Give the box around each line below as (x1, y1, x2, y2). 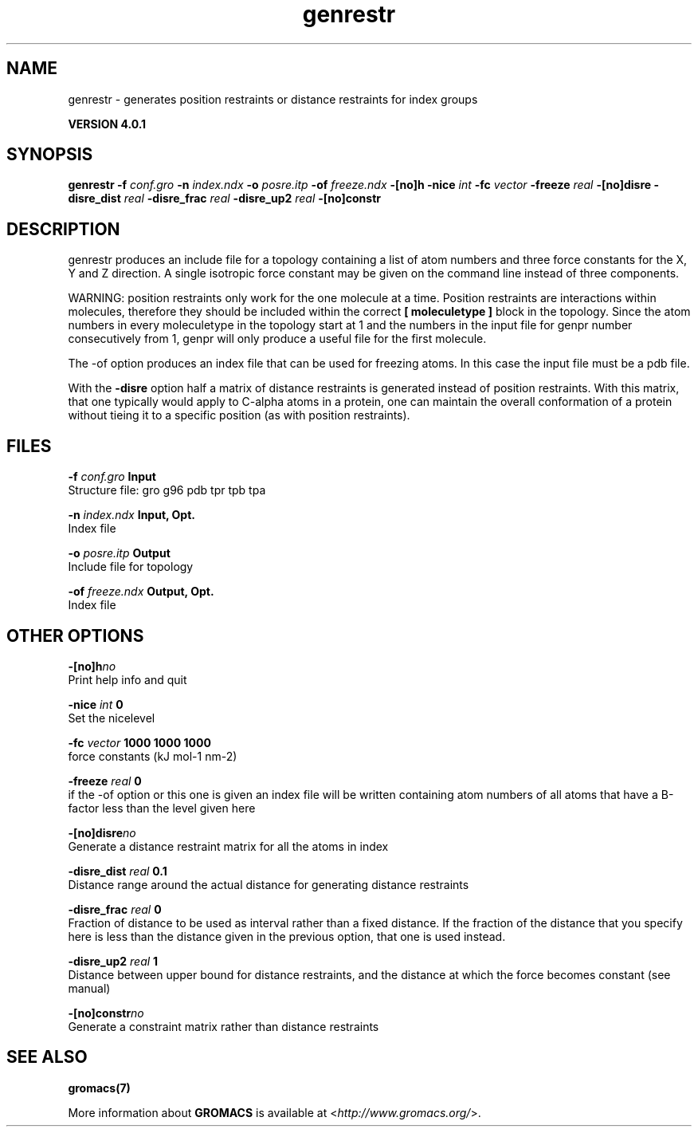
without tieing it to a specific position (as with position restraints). (68, 408, 410, 423)
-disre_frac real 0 (68, 902, 162, 916)
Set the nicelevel (68, 710, 155, 725)
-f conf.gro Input (68, 470, 156, 484)
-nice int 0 (68, 697, 124, 711)
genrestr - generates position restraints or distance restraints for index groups (68, 92, 478, 106)
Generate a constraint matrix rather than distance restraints (68, 1019, 379, 1033)
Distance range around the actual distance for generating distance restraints (68, 877, 469, 891)
